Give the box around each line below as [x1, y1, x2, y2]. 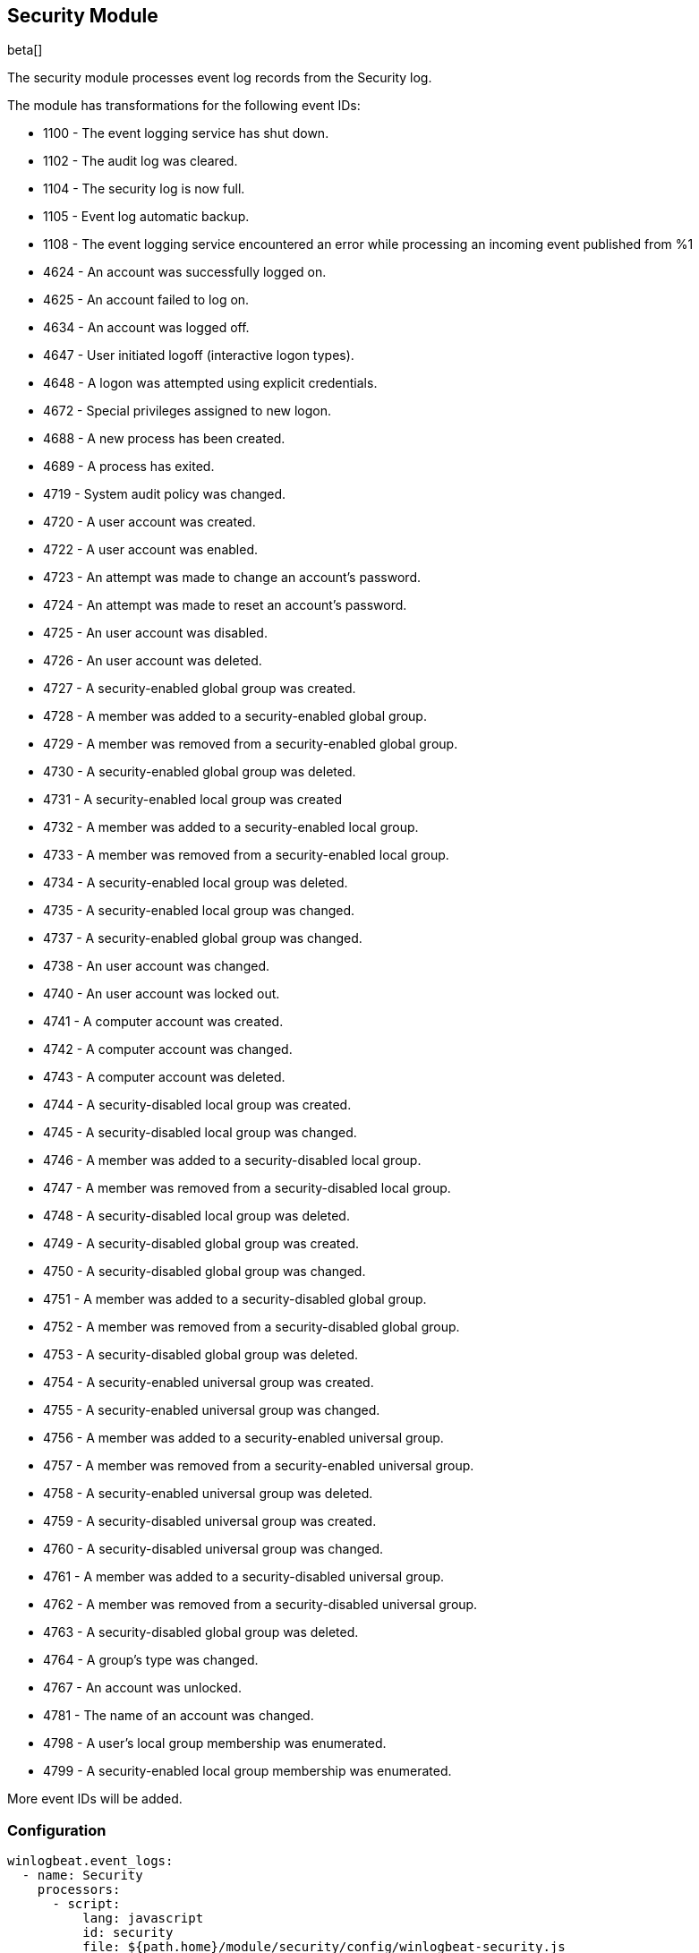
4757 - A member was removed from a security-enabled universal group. [43, 1458, 474, 1474]
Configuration [7, 1820, 107, 1839]
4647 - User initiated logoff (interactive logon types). [43, 347, 354, 364]
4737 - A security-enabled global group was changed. [43, 930, 362, 947]
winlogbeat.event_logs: [7, 1854, 174, 1869]
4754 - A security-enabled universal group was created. [43, 1375, 374, 1391]
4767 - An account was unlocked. [43, 1680, 242, 1696]
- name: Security [21, 1868, 143, 1883]
